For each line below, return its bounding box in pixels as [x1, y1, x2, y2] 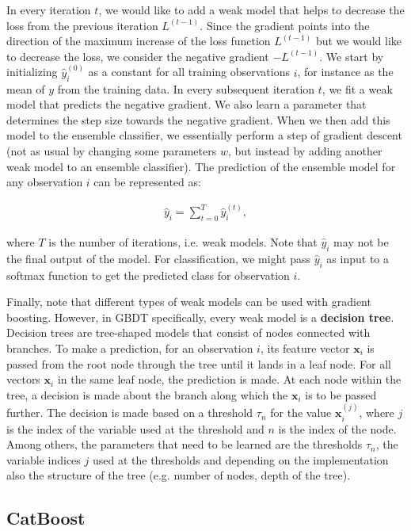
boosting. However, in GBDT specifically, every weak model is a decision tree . [6, 308, 394, 325]
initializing [6, 63, 58, 80]
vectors [6, 371, 40, 388]
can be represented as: [93, 174, 201, 190]
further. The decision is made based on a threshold [6, 404, 253, 421]
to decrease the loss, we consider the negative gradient [6, 48, 269, 64]
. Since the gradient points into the [200, 17, 370, 33]
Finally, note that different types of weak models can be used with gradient [6, 293, 371, 310]
